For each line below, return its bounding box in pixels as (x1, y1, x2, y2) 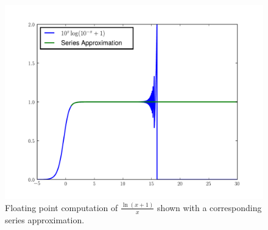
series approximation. (5, 213, 85, 226)
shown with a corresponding (157, 201, 262, 214)
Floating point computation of (5, 201, 118, 214)
